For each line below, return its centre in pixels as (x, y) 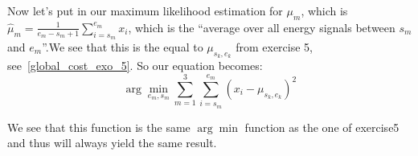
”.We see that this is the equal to (123, 47)
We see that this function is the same (99, 127)
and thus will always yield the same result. (112, 143)
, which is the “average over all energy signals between (262, 27)
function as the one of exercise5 (322, 127)
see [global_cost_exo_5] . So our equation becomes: (135, 66)
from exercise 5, (274, 47)
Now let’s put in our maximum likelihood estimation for (145, 10)
